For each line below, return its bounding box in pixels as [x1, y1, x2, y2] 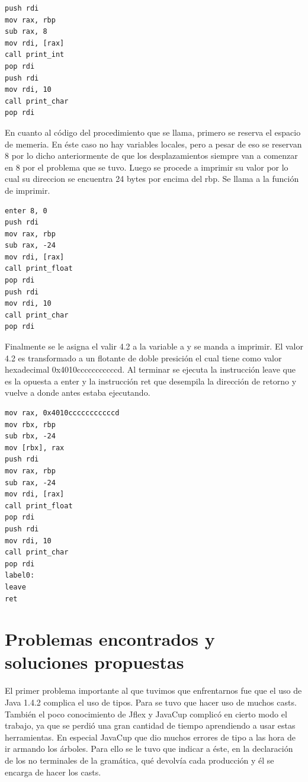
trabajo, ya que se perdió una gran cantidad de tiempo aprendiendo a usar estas [5, 719, 296, 732]
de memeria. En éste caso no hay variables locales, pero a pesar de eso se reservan [5, 137, 302, 150]
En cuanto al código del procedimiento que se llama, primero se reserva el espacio [5, 126, 301, 138]
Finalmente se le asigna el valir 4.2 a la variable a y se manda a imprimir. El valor [5, 340, 303, 352]
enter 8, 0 [5, 206, 47, 215]
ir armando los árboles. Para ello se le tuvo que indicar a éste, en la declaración [5, 742, 293, 755]
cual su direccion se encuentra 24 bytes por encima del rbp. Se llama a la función [5, 172, 299, 185]
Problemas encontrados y [5, 627, 215, 651]
